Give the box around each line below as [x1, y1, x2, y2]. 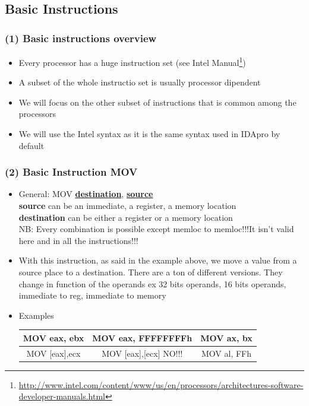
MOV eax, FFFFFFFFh [92, 331, 193, 344]
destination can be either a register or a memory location [18, 211, 233, 223]
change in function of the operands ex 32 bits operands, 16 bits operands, [18, 277, 286, 290]
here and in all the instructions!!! [18, 234, 138, 246]
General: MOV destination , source [18, 188, 153, 200]
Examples [18, 309, 54, 321]
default [18, 139, 45, 151]
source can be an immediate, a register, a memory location [18, 199, 237, 212]
